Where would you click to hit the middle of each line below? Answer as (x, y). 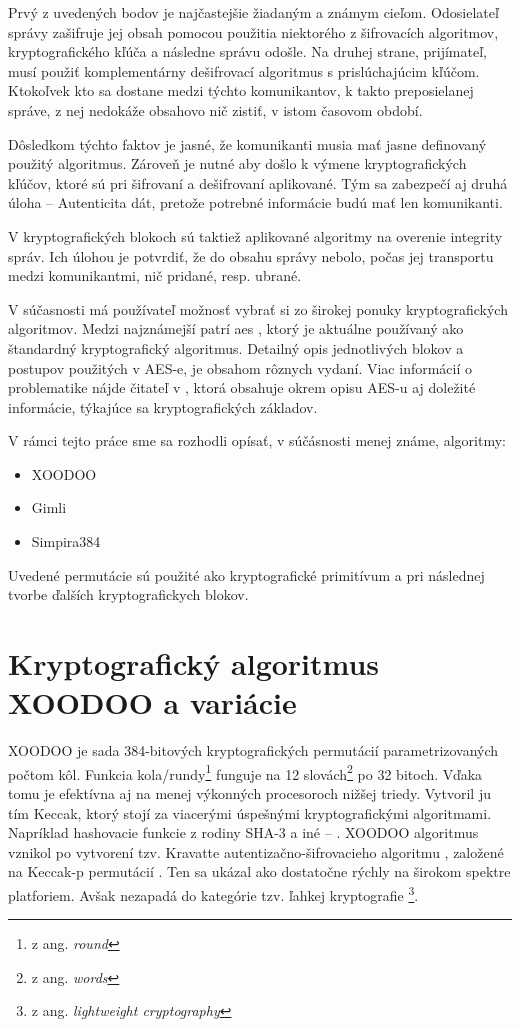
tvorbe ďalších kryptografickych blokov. (128, 594)
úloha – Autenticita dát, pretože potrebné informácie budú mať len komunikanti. (255, 202)
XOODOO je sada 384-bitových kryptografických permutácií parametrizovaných (253, 750)
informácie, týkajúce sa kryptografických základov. (163, 406)
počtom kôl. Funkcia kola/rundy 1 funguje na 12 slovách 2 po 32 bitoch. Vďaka (245, 772)
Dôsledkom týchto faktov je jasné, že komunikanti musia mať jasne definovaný (247, 143)
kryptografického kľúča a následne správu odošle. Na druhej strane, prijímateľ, (247, 51)
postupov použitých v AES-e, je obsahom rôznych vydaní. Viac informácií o (240, 367)
